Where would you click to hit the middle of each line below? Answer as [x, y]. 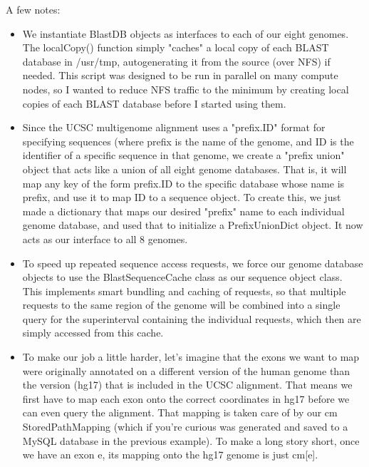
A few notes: [33, 9]
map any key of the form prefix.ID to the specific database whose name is [183, 183]
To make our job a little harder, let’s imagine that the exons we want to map [191, 357]
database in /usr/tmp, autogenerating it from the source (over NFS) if [176, 61]
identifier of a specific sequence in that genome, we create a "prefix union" [183, 155]
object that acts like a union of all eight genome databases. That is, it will [184, 169]
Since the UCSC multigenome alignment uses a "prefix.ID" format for [174, 127]
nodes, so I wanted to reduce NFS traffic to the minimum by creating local [186, 89]
